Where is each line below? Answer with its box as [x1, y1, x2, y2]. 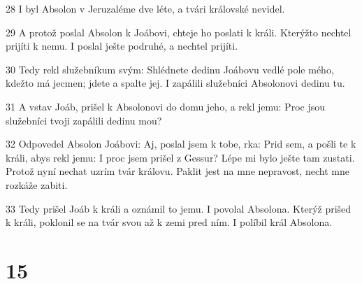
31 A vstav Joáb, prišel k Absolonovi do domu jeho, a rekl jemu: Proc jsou [6, 99, 325, 113]
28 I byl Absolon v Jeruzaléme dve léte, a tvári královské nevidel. [6, 1, 285, 15]
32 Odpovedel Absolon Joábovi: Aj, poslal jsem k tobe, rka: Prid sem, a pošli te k [6, 136, 356, 151]
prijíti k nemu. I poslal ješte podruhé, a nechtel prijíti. [6, 38, 238, 53]
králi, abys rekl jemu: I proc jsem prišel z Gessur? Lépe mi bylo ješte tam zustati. [6, 150, 355, 164]
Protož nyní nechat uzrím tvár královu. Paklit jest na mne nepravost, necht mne [6, 164, 349, 178]
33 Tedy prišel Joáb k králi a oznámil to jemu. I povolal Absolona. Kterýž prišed [6, 201, 352, 215]
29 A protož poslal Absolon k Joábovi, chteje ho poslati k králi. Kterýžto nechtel [6, 24, 352, 39]
